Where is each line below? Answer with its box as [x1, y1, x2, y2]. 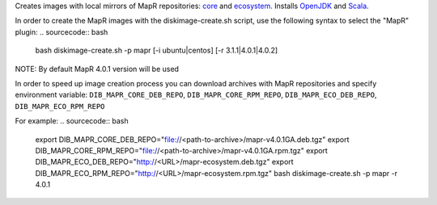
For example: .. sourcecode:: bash [15, 116, 129, 126]
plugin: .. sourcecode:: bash [15, 27, 108, 36]
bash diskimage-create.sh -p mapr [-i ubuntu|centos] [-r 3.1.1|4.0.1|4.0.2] [35, 45, 278, 56]
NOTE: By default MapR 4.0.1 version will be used [15, 64, 180, 73]
